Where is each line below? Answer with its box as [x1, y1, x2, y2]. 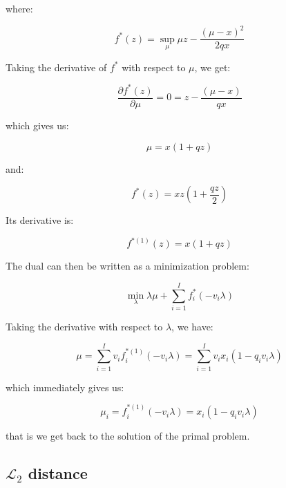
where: [6, 1, 33, 15]
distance [28, 462, 88, 484]
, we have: [171, 319, 213, 333]
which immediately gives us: [6, 379, 124, 394]
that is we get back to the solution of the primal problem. [6, 429, 250, 443]
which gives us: [6, 118, 69, 132]
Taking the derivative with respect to [6, 319, 163, 333]
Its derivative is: [6, 213, 74, 227]
